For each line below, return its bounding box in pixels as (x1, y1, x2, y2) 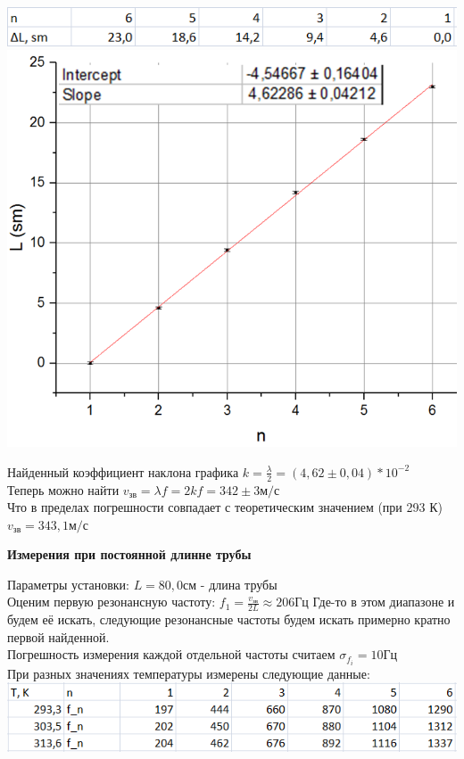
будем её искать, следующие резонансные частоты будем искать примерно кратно (7, 610, 451, 629)
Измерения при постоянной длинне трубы (7, 545, 252, 564)
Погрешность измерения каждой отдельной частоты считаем (7, 645, 336, 664)
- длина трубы (200, 574, 278, 593)
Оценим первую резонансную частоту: (7, 592, 216, 611)
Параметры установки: (7, 574, 129, 593)
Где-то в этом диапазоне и (312, 592, 455, 611)
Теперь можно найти (7, 480, 120, 499)
